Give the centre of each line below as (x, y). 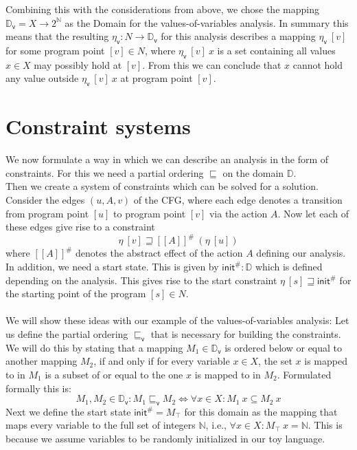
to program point (150, 213)
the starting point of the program (76, 293)
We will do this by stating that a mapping (94, 347)
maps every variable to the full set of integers (101, 425)
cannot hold (318, 64)
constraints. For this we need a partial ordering (105, 172)
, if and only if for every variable (162, 361)
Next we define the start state (68, 411)
